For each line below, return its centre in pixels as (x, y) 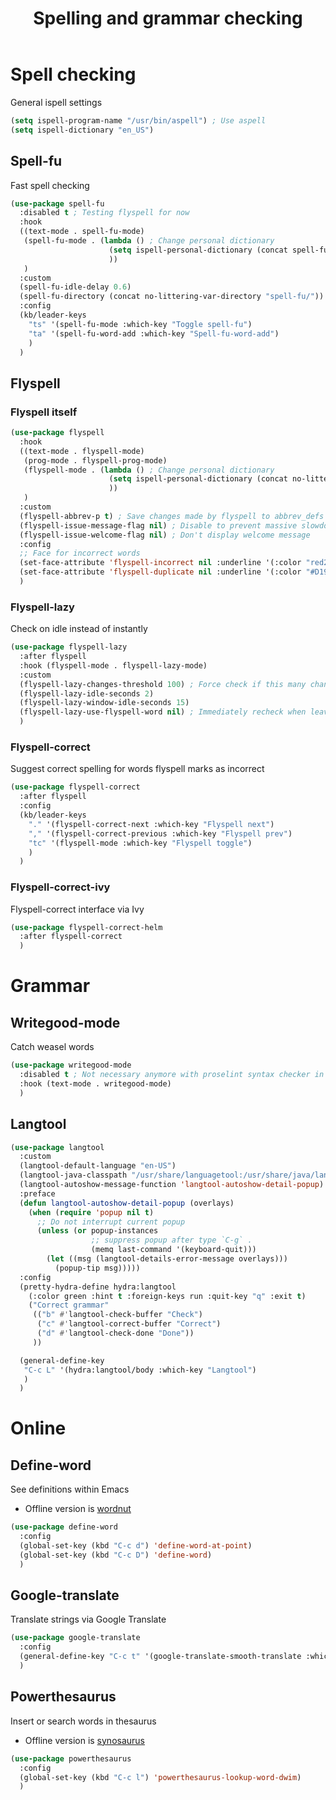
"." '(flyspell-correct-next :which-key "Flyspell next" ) (151, 824)
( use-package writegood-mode (71, 1065)
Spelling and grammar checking (168, 18)
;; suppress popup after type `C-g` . (171, 1240)
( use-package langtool (57, 1147)
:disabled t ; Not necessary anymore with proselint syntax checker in (172, 1075)
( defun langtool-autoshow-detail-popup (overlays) (127, 1203)
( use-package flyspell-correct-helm (86, 927)
